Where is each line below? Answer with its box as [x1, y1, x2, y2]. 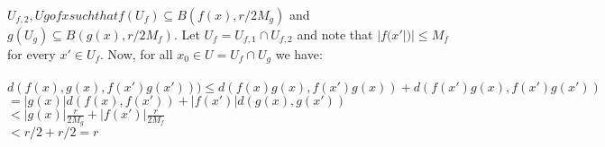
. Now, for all [100, 45, 173, 63]
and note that [297, 25, 373, 43]
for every [7, 45, 56, 63]
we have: [275, 45, 323, 63]
